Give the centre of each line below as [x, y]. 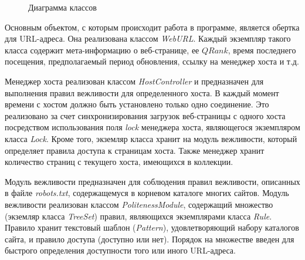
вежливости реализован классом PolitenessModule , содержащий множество [139, 204]
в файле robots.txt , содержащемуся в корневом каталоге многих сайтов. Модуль [147, 193]
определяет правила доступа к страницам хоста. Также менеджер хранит [135, 150]
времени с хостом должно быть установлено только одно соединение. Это [137, 104]
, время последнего [262, 50]
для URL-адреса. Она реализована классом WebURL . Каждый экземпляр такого [148, 38]
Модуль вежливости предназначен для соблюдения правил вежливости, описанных [152, 181]
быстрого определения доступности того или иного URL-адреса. [120, 250]
